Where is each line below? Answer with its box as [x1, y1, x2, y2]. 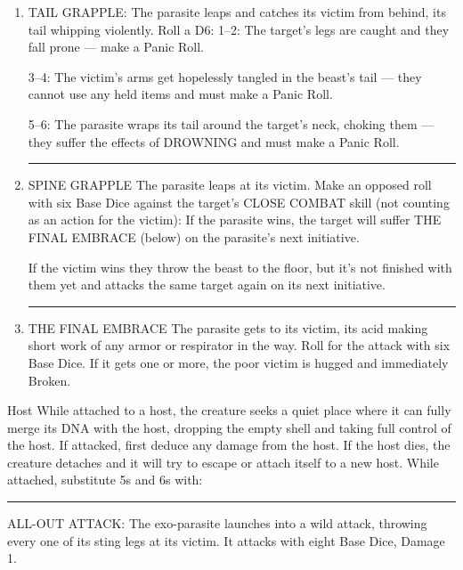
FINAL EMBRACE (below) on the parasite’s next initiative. [28, 227, 360, 246]
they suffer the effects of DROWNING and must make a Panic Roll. [28, 132, 400, 151]
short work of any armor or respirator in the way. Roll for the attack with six [28, 336, 451, 354]
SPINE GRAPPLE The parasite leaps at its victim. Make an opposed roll [28, 175, 432, 194]
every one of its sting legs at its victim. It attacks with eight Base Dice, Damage [7, 531, 445, 550]
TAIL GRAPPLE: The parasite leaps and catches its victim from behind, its [28, 3, 446, 20]
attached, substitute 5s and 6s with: [7, 470, 203, 489]
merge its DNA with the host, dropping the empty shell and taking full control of [7, 418, 451, 436]
